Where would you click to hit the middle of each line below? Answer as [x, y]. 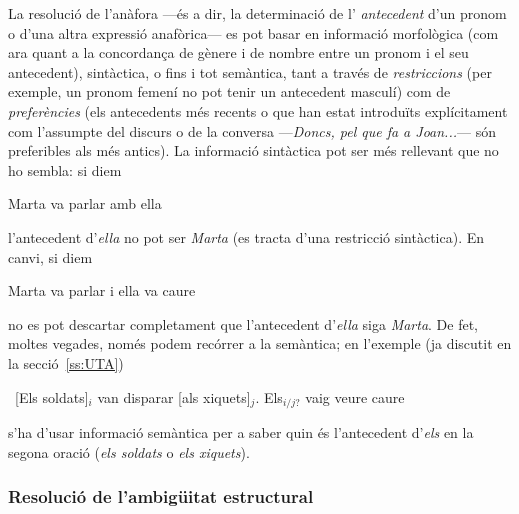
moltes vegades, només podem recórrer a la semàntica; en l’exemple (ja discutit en [260, 343]
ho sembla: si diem [65, 169]
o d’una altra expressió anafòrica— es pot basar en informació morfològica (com [253, 32]
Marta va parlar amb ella [85, 203]
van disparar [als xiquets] [174, 396]
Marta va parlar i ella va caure [102, 290]
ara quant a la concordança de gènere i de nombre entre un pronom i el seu [238, 52]
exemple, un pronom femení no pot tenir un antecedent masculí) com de [229, 91]
